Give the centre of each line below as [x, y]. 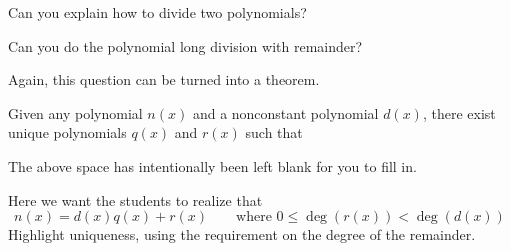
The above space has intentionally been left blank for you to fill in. [212, 165]
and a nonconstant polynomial [285, 112]
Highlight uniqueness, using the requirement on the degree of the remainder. [242, 234]
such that [274, 132]
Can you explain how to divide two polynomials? [157, 12]
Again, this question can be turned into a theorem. [164, 79]
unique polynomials [67, 132]
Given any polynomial [75, 112]
